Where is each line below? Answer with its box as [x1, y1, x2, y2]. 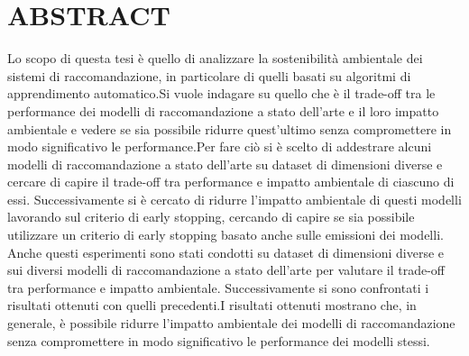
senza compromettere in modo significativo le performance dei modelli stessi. [7, 331, 430, 350]
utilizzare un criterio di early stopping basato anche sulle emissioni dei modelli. [7, 225, 444, 244]
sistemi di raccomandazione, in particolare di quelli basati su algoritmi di [7, 66, 411, 85]
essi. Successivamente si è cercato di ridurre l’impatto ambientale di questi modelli [7, 189, 462, 208]
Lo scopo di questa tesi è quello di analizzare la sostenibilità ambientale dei [7, 49, 423, 68]
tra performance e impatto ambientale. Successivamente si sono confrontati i [7, 278, 429, 297]
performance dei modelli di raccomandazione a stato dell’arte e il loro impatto [7, 101, 439, 120]
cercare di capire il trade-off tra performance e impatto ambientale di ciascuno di [7, 172, 455, 191]
